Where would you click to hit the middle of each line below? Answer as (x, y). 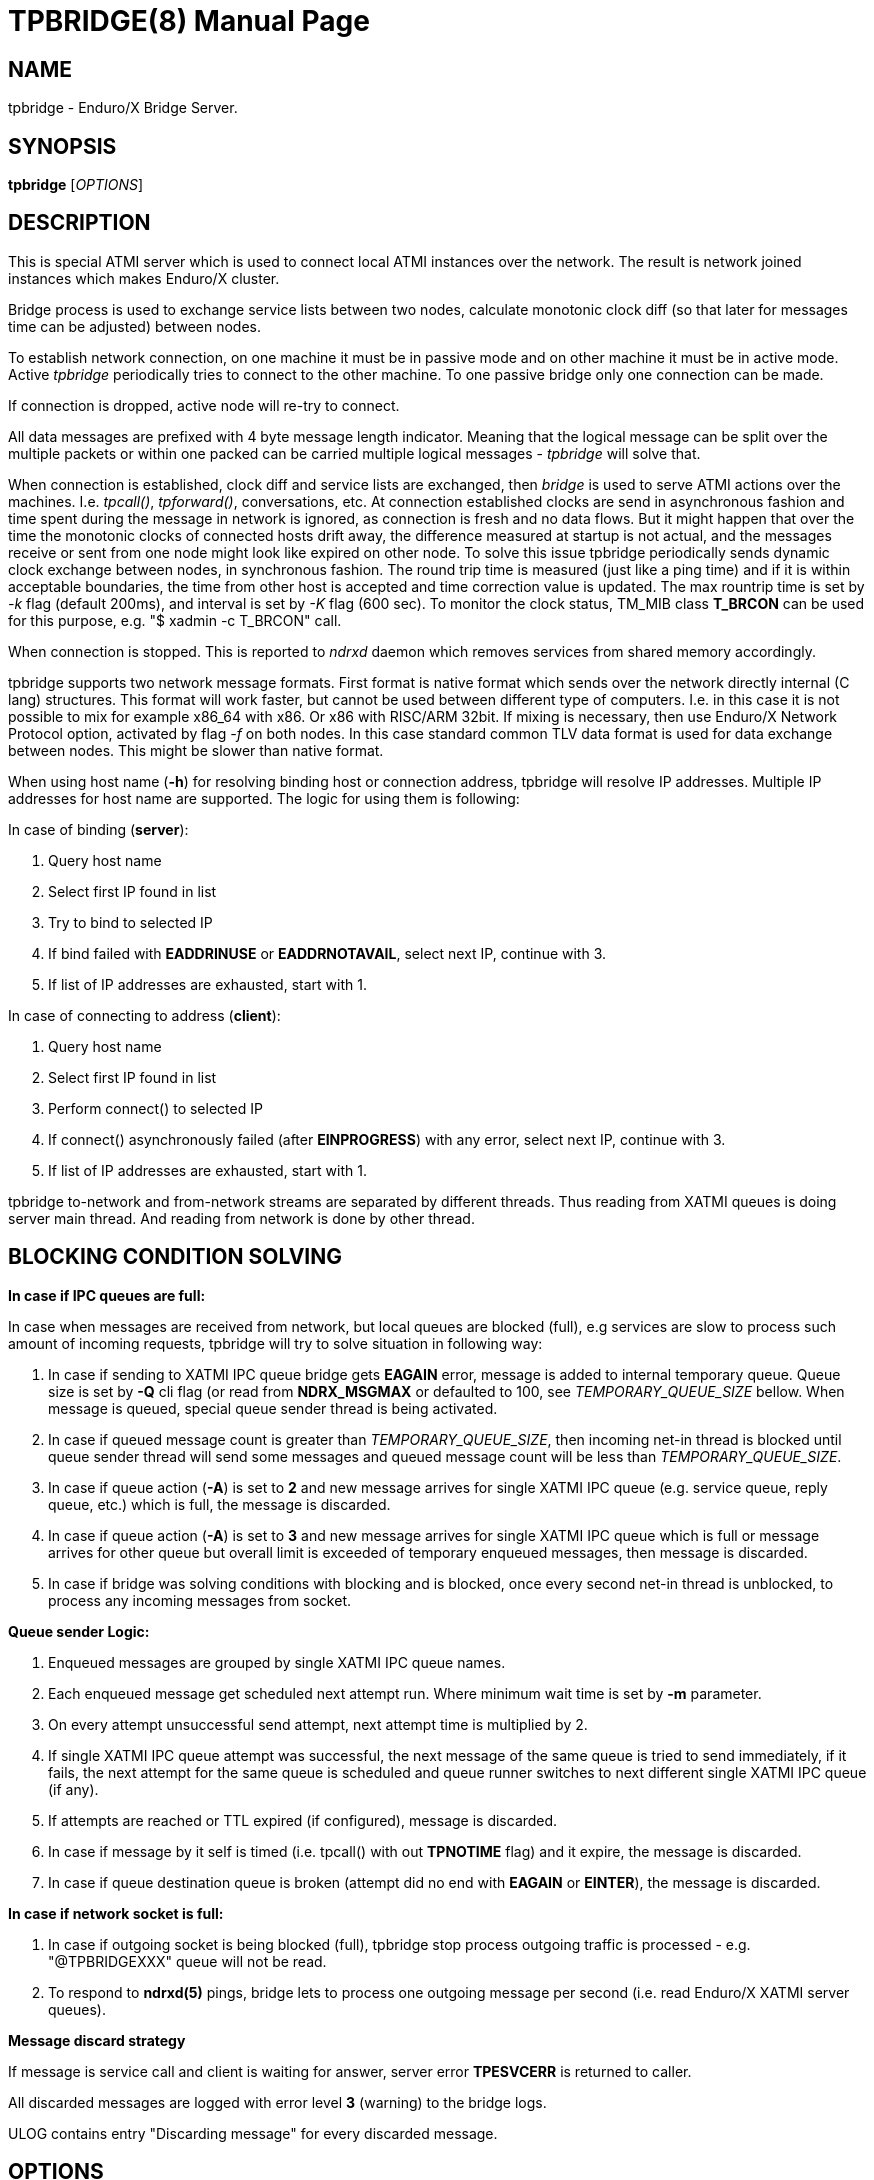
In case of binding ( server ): (98, 829)
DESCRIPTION (79, 223)
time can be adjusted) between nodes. (135, 326)
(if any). (73, 1789)
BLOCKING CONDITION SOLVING (175, 1257)
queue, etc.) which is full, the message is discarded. (219, 1504)
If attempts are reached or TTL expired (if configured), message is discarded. (303, 1820)
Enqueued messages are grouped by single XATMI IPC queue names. (277, 1662)
